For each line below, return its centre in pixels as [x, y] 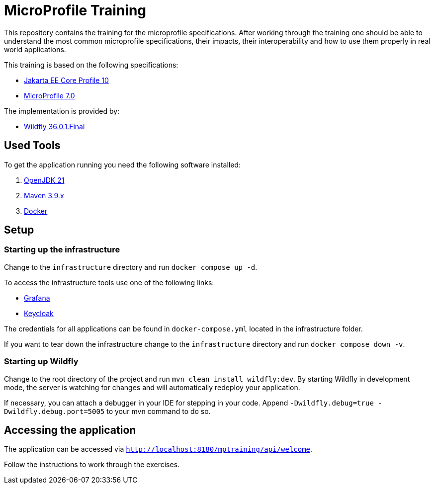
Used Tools [32, 146]
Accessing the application [70, 430]
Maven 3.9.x [44, 195]
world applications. [35, 49]
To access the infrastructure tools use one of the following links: [109, 282]
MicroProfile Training [75, 10]
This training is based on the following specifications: [91, 65]
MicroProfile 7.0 [49, 95]
